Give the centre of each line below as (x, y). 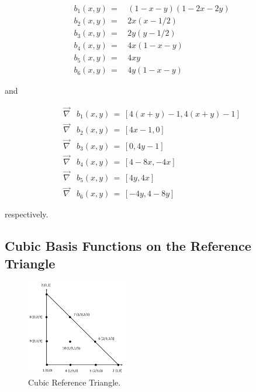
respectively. (27, 214)
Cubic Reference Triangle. (75, 382)
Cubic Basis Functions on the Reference (128, 246)
